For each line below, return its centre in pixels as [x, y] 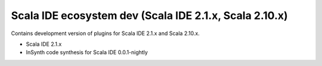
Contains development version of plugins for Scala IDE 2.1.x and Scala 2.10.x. [105, 33]
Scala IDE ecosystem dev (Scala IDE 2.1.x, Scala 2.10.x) [150, 15]
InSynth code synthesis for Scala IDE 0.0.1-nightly [87, 52]
